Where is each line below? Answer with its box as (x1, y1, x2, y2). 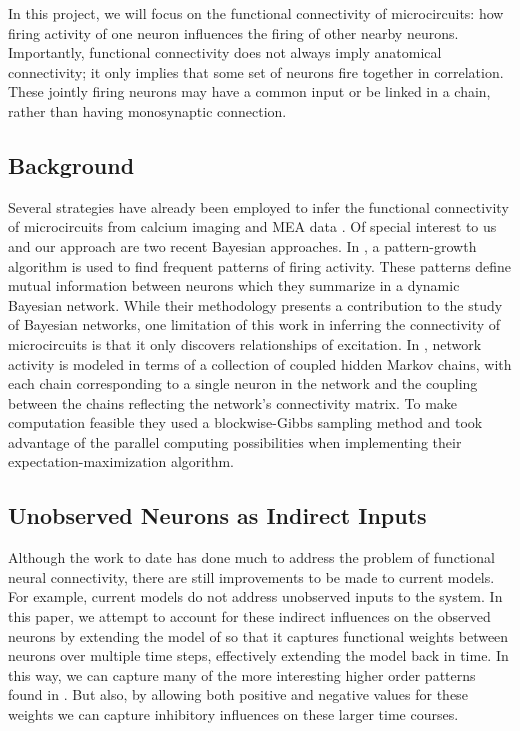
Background (8, 149, 135, 180)
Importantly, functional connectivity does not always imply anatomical (8, 42, 442, 63)
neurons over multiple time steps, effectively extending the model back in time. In (8, 645, 509, 666)
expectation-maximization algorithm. (8, 451, 235, 472)
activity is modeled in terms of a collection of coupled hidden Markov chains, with (8, 353, 512, 374)
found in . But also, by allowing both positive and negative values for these (8, 684, 468, 705)
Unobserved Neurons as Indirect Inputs (8, 500, 427, 531)
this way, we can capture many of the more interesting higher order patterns (8, 664, 476, 685)
